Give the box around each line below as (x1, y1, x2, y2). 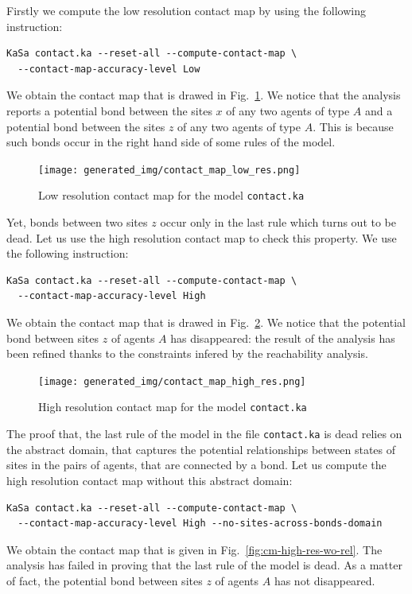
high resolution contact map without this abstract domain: (6, 472, 293, 488)
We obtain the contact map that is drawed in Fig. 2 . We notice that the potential (6, 314, 406, 331)
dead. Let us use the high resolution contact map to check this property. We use (6, 229, 397, 246)
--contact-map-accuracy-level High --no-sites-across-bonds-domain (17, 518, 383, 530)
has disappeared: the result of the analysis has (170, 329, 395, 346)
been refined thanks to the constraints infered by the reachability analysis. (6, 345, 368, 362)
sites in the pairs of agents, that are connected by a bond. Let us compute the (6, 456, 387, 473)
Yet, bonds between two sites (6, 214, 148, 231)
